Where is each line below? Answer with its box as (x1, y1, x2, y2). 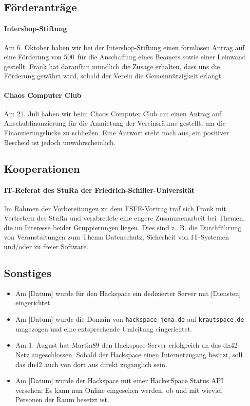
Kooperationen (4, 161, 80, 176)
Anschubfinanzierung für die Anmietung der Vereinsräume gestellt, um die (4, 118, 226, 128)
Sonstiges (4, 265, 52, 280)
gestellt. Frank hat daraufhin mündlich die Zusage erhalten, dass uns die (4, 61, 220, 71)
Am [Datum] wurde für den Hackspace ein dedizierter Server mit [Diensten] (15, 288, 241, 298)
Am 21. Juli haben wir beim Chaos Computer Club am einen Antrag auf (4, 108, 222, 118)
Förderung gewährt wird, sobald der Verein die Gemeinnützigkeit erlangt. (4, 71, 223, 81)
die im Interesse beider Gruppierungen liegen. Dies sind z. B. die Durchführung (4, 222, 242, 232)
